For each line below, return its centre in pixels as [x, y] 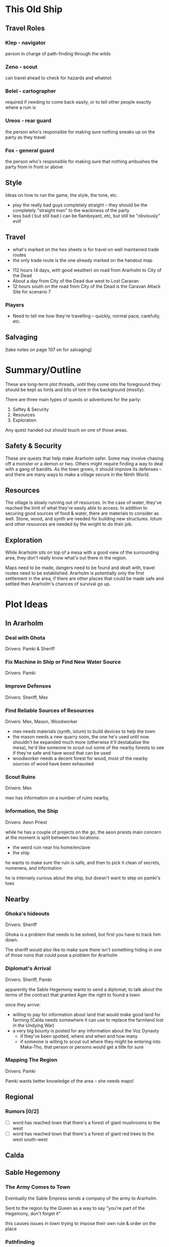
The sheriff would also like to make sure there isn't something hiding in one [83, 950]
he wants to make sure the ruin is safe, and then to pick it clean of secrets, [83, 863]
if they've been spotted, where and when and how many [79, 1036]
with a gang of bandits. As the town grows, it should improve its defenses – [83, 469]
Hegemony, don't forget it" [33, 1213]
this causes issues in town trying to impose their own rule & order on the [80, 1223]
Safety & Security [34, 446]
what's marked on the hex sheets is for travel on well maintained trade [86, 249]
